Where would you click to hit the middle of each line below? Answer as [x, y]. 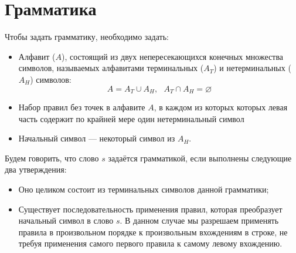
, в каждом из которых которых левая [221, 107]
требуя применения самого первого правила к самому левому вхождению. [150, 243]
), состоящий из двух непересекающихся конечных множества [173, 56]
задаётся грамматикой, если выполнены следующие [200, 158]
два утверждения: [36, 169]
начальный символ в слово [66, 220]
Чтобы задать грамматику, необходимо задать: [87, 37]
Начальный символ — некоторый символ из [97, 138]
